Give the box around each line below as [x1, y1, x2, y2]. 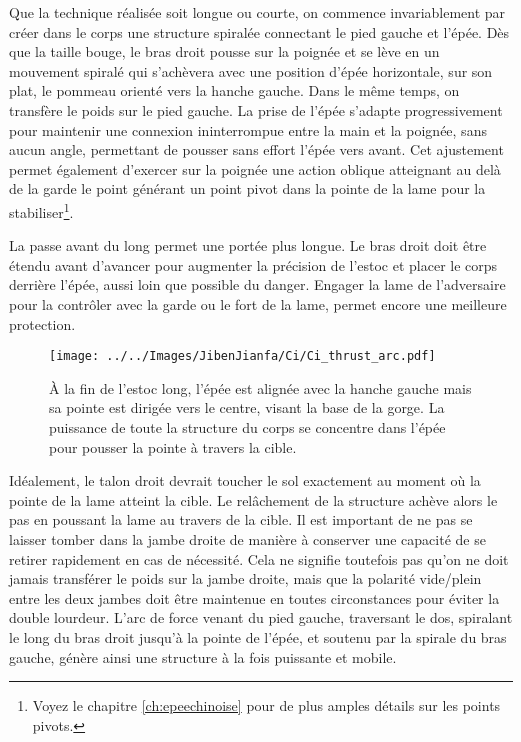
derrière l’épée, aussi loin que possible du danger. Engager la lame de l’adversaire [9, 274, 506, 295]
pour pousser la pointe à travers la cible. [49, 436, 297, 457]
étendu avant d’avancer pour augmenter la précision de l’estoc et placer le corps [9, 254, 498, 275]
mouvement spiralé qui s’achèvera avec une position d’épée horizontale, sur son [9, 60, 493, 81]
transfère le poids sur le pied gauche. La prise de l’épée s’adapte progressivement [9, 99, 503, 120]
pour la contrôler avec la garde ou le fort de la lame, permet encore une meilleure [9, 293, 507, 314]
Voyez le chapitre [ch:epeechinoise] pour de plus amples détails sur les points [32, 695, 501, 716]
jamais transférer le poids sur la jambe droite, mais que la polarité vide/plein [9, 568, 482, 589]
